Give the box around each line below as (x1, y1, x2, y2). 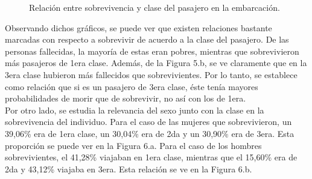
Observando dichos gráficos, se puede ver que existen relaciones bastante (5, 21, 272, 34)
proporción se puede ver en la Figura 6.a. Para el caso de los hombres (5, 139, 262, 151)
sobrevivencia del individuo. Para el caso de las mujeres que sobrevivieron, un (5, 115, 292, 128)
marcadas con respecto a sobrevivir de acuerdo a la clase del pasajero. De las (5, 33, 289, 46)
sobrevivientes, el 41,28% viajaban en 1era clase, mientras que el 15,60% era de (5, 151, 298, 163)
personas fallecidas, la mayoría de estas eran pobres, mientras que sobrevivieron (5, 44, 299, 57)
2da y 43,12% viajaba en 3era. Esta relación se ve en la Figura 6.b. (5, 162, 252, 175)
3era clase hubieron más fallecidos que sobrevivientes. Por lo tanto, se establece (5, 68, 298, 80)
